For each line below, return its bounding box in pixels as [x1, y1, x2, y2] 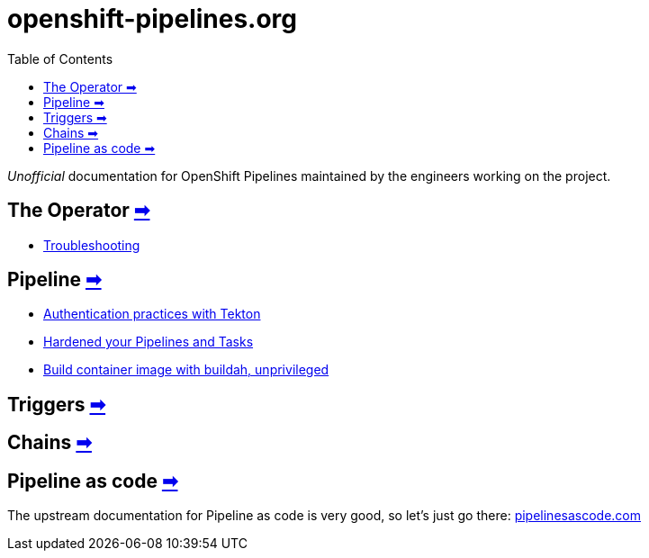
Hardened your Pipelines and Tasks [43, 334, 254, 350]
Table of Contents [7, 50, 113, 67]
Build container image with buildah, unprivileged [43, 362, 329, 378]
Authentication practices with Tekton [43, 306, 261, 322]
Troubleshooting [43, 237, 140, 253]
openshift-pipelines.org [7, 4, 298, 34]
